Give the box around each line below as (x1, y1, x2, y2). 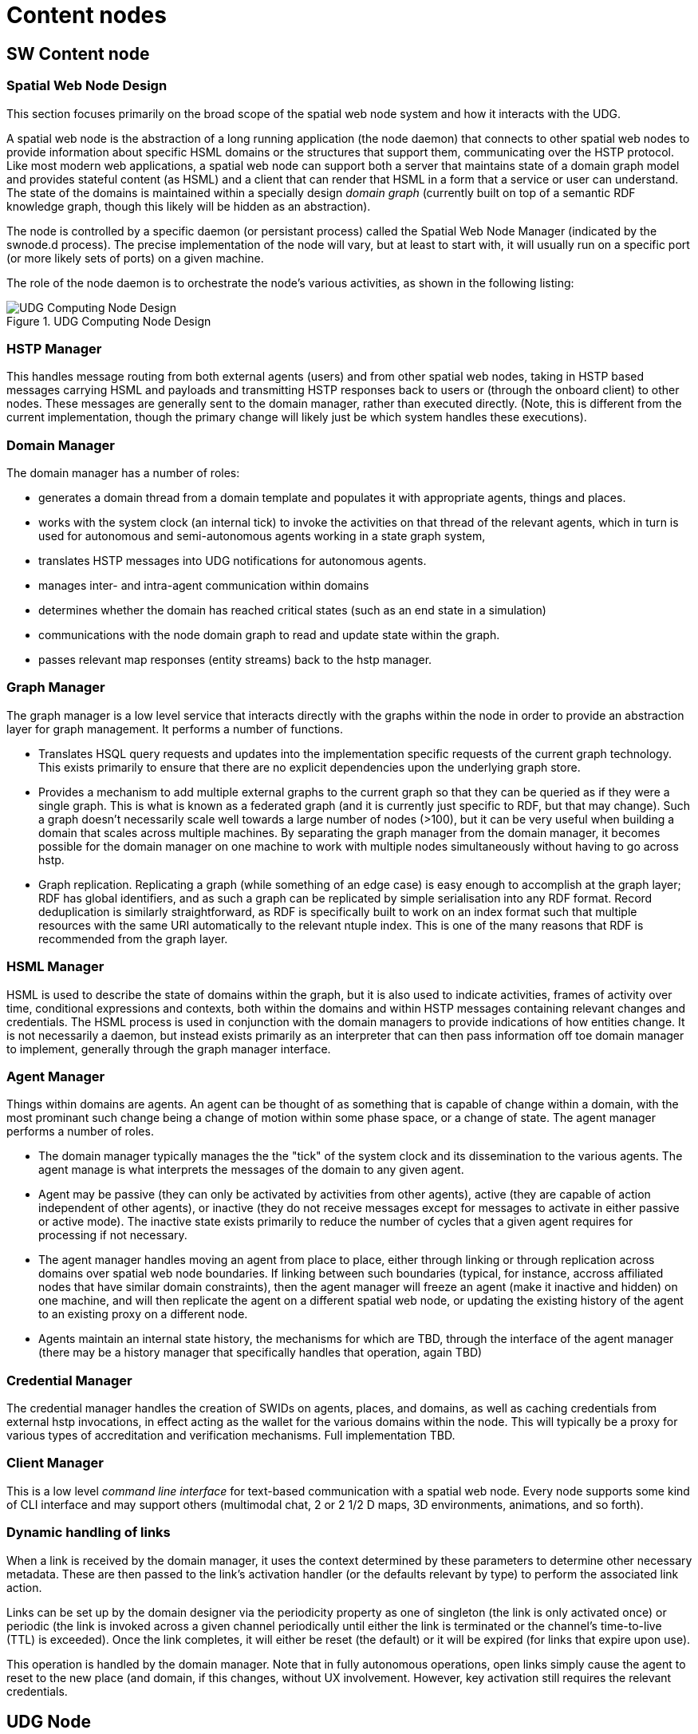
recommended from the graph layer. (38, 931, 228, 946)
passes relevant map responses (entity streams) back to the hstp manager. (38, 653, 432, 667)
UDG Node (6, 1711, 91, 1732)
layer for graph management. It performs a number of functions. (6, 721, 343, 736)
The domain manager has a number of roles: (6, 466, 240, 480)
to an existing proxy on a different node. (38, 1307, 248, 1321)
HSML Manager (6, 958, 105, 975)
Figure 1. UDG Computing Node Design (6, 314, 211, 328)
